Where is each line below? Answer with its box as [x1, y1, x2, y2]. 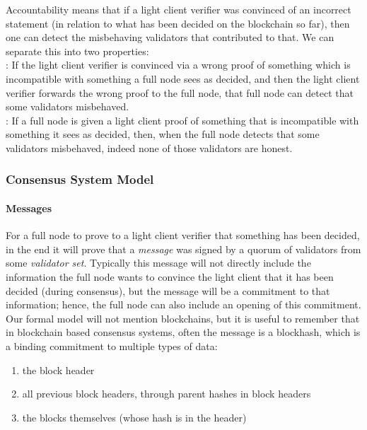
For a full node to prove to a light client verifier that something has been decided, [6, 228, 360, 243]
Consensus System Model [6, 170, 154, 188]
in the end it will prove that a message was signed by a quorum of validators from [6, 241, 361, 256]
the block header [22, 362, 95, 377]
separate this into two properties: [6, 43, 149, 58]
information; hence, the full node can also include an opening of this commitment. [6, 297, 361, 312]
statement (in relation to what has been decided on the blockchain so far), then [6, 16, 350, 30]
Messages [6, 200, 52, 215]
